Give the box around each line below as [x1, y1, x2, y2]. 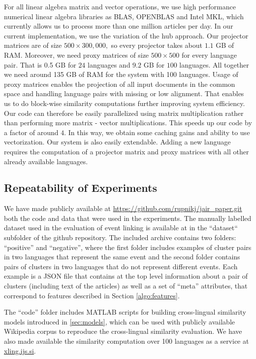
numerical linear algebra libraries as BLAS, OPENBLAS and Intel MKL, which [4, 11, 244, 21]
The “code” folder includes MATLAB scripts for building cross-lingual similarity [4, 307, 246, 317]
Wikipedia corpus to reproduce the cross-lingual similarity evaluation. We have [4, 326, 242, 336]
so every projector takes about [111, 40, 202, 50]
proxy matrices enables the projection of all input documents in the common [4, 78, 235, 89]
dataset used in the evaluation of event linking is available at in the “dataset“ [4, 222, 238, 233]
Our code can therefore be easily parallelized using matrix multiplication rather [4, 108, 244, 118]
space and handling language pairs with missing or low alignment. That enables [4, 88, 244, 99]
